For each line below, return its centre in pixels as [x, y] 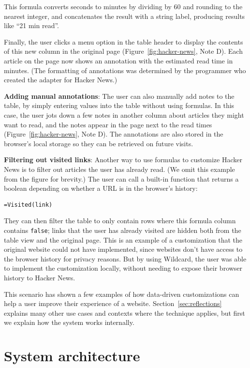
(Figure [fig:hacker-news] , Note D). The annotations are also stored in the [114, 134]
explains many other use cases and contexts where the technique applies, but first [125, 313]
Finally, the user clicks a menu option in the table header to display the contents [124, 41]
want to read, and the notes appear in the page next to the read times [108, 124]
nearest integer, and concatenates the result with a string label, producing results [125, 16]
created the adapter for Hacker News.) [61, 80]
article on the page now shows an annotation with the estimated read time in [118, 60]
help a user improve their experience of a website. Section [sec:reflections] [113, 303]
